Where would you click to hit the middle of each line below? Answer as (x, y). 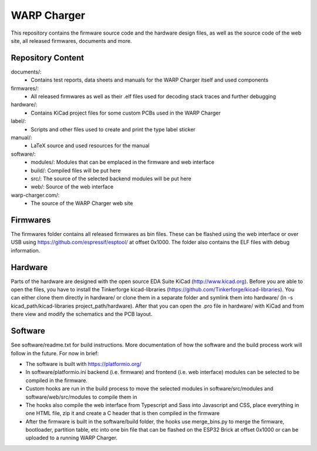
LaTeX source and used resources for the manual (90, 146)
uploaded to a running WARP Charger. (71, 438)
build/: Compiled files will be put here (76, 170)
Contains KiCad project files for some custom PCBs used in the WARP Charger (126, 113)
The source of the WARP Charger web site (82, 203)
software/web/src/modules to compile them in (81, 397)
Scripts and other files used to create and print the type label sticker (113, 129)
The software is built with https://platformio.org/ (84, 364)
